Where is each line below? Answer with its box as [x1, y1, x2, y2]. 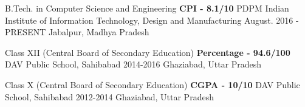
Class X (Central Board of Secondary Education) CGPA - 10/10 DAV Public [5, 78, 300, 91]
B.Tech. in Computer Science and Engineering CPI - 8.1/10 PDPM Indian [5, 2, 289, 14]
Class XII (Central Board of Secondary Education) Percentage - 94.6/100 [5, 46, 290, 58]
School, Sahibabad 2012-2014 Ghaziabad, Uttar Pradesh [5, 90, 214, 103]
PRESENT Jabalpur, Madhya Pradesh [5, 26, 149, 38]
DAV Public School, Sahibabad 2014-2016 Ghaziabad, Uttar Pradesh [5, 58, 262, 71]
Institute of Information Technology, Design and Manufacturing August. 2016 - [5, 13, 299, 26]
